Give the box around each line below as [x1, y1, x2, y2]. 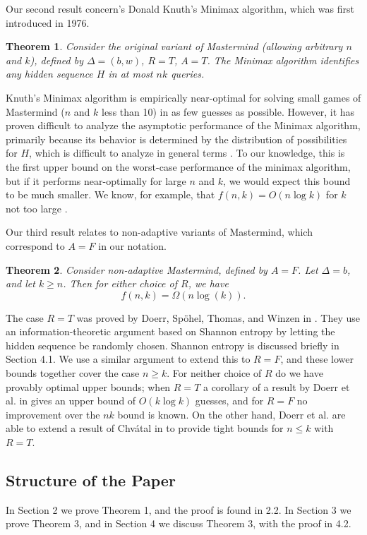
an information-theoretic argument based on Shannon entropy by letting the [6, 324, 335, 339]
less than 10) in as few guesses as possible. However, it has [102, 104, 355, 119]
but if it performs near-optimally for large [6, 173, 186, 188]
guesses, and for [195, 393, 264, 408]
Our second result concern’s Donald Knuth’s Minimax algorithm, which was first [6, 1, 354, 16]
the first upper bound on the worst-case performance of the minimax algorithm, [6, 159, 351, 174]
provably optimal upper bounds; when [6, 379, 171, 394]
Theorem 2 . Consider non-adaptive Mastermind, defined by [6, 262, 267, 277]
